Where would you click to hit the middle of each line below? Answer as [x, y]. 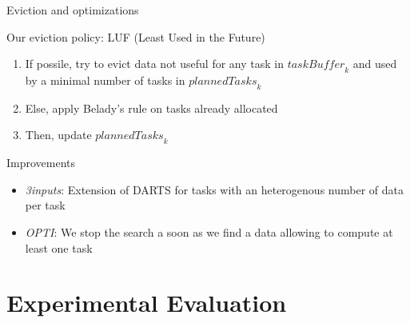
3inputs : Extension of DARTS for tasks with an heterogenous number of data [214, 189]
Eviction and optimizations [73, 10]
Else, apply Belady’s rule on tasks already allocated [151, 108]
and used [375, 64]
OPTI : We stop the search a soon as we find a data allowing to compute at [209, 231]
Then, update [58, 135]
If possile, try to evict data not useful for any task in [154, 64]
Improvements [41, 163]
